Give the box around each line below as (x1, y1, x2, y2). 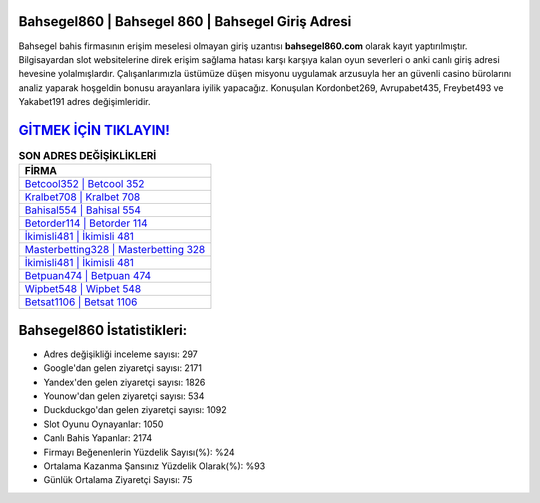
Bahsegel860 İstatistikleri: (18, 321, 188, 339)
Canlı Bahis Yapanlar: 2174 (43, 432, 153, 444)
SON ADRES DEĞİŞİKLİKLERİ (18, 149, 157, 163)
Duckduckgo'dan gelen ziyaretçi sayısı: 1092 (43, 404, 227, 416)
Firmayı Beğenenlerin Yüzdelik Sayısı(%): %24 (43, 446, 235, 458)
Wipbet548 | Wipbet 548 (24, 282, 142, 296)
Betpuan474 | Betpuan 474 (24, 269, 152, 283)
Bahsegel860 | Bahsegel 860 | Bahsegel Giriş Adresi (18, 13, 352, 30)
